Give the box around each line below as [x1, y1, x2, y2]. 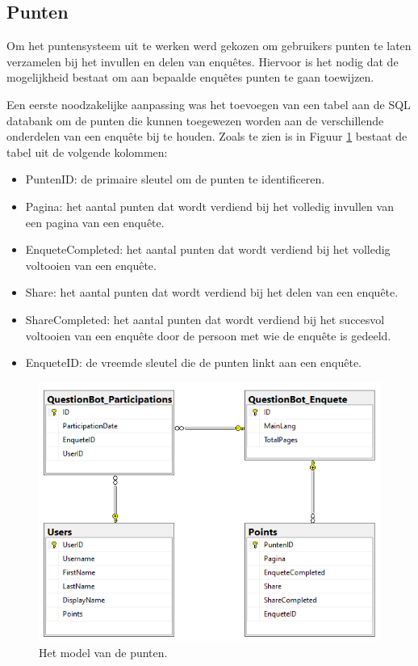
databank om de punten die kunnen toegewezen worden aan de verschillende [6, 112, 384, 129]
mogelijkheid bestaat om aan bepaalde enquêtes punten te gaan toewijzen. [6, 69, 374, 86]
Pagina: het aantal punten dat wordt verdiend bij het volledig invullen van [25, 197, 394, 214]
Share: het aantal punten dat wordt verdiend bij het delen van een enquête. [25, 284, 399, 301]
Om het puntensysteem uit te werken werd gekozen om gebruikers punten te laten [6, 37, 412, 54]
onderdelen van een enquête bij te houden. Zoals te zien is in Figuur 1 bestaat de [6, 128, 408, 145]
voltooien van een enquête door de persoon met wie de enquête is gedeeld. [25, 327, 391, 344]
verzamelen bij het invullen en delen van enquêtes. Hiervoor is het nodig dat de [6, 53, 399, 70]
